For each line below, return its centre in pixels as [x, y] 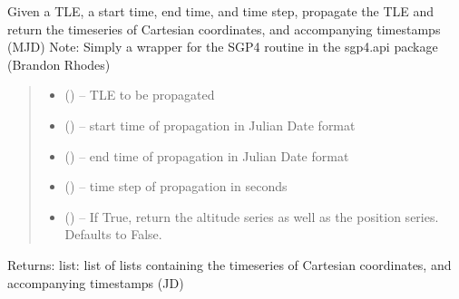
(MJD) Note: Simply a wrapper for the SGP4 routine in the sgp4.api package [223, 47]
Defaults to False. [113, 234]
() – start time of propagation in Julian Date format [210, 125]
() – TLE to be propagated [140, 95]
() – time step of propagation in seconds [176, 186]
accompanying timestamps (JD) [96, 282]
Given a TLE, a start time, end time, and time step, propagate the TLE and [221, 11]
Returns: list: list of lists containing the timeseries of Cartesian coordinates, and [229, 264]
